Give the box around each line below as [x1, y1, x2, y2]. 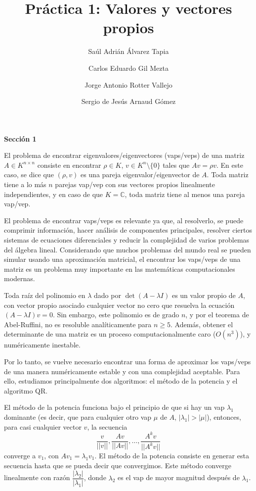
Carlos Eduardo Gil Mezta [88, 62, 169, 73]
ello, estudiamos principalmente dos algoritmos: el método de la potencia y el [4, 376, 238, 386]
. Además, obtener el [171, 319, 233, 329]
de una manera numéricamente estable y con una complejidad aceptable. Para [4, 366, 240, 376]
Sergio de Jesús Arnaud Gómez [81, 96, 176, 106]
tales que [163, 159, 190, 170]
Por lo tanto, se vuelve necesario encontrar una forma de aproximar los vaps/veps [4, 356, 251, 366]
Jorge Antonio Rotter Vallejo [85, 79, 172, 90]
